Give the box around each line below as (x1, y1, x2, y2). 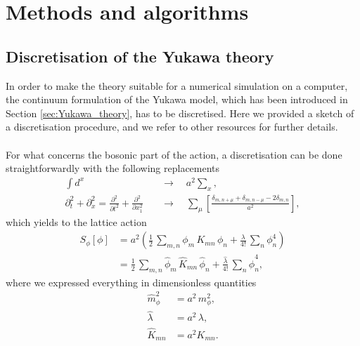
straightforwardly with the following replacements (6, 161, 220, 175)
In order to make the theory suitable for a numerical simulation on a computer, (6, 78, 348, 93)
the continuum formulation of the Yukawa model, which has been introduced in (6, 92, 348, 107)
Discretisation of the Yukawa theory (6, 45, 274, 67)
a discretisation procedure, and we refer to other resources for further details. (6, 119, 338, 134)
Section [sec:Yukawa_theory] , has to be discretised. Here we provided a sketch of (6, 105, 354, 120)
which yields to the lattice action (6, 214, 147, 229)
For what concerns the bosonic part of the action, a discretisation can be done (6, 147, 342, 161)
